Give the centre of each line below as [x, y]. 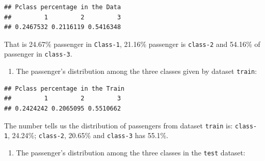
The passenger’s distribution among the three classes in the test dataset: [131, 152]
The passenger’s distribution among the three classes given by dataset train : [136, 71]
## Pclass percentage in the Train [64, 88]
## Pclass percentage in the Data [63, 7]
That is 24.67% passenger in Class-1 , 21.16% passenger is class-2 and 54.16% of [132, 44]
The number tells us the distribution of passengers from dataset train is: [118, 125]
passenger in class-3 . [38, 54]
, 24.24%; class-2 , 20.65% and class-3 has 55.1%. [88, 135]
